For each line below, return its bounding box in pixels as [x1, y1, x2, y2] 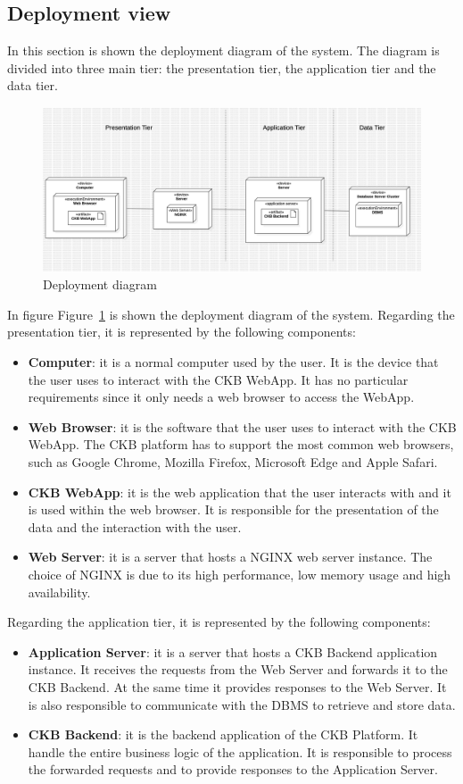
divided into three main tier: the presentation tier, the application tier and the [7, 58, 436, 77]
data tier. [7, 76, 58, 95]
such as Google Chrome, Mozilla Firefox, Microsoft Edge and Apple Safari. [28, 453, 438, 471]
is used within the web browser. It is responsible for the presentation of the [28, 500, 439, 519]
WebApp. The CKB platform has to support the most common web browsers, [28, 435, 454, 454]
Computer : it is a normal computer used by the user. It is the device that [28, 353, 439, 371]
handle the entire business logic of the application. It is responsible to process [28, 742, 452, 761]
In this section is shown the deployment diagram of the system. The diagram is [7, 41, 440, 60]
